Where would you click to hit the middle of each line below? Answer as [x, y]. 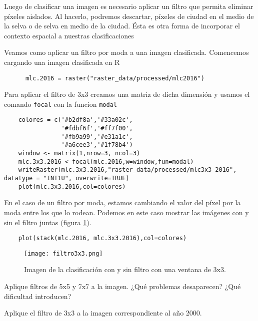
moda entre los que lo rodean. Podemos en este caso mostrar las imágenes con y [126, 212]
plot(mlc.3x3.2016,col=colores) [72, 186]
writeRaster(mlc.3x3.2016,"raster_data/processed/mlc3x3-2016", [127, 170]
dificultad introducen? [38, 296]
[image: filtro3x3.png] [63, 253]
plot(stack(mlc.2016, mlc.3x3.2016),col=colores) [102, 238]
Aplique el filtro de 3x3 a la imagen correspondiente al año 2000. [103, 313]
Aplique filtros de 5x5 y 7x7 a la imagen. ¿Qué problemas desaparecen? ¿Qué [122, 286]
